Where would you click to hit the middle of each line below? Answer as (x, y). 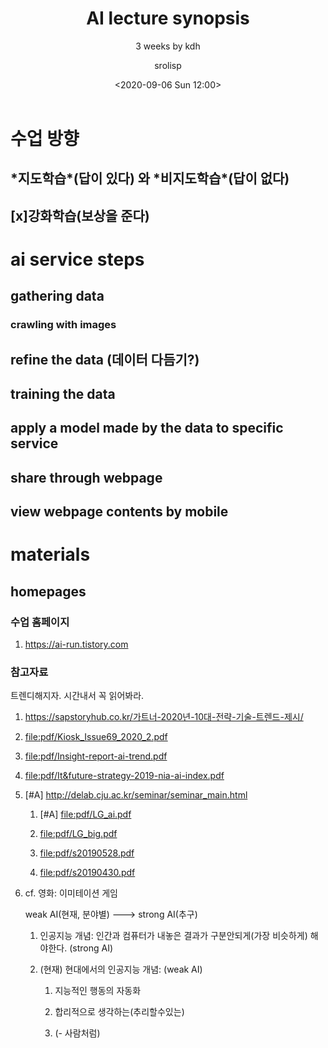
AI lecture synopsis (168, 18)
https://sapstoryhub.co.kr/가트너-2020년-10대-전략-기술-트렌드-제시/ (164, 717)
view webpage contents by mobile (119, 512)
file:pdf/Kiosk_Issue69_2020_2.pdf (96, 737)
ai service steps (77, 259)
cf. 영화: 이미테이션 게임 (71, 893)
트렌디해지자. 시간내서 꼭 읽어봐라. (77, 696)
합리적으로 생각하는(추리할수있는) (119, 1012)
